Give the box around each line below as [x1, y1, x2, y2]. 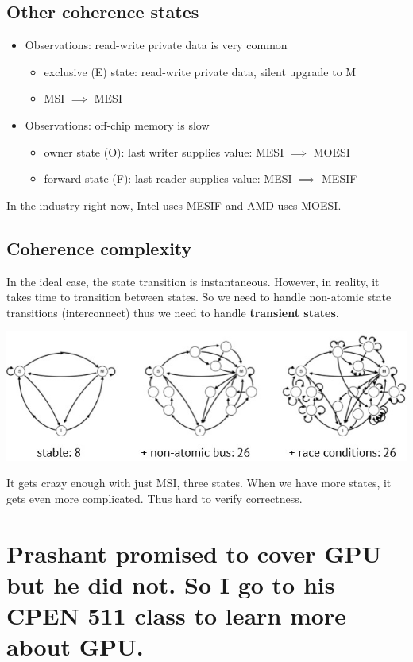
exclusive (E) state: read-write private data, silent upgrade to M [44, 63, 357, 79]
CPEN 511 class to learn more [6, 599, 346, 632]
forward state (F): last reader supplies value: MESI [44, 170, 292, 187]
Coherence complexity [6, 235, 192, 260]
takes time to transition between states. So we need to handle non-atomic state [6, 288, 392, 305]
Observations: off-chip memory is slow [25, 116, 210, 133]
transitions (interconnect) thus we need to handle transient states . [6, 304, 339, 320]
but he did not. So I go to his [6, 567, 335, 600]
